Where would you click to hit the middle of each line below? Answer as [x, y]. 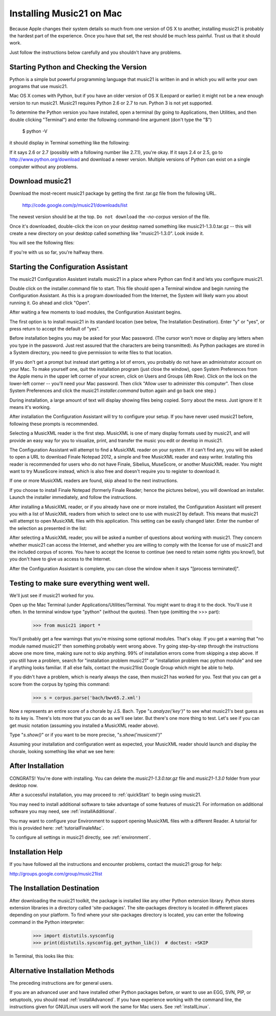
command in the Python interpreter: [47, 922]
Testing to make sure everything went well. [80, 583]
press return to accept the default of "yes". [54, 329]
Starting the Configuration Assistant [68, 267]
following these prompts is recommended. [54, 424]
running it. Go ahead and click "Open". [50, 303]
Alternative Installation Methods [62, 971]
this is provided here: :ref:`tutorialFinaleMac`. [57, 828]
